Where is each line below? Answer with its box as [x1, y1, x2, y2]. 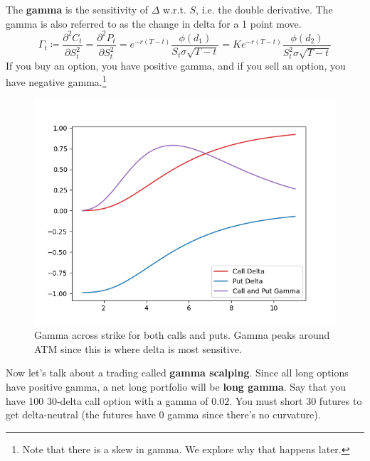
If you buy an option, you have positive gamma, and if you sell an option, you [6, 58, 346, 72]
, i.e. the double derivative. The [196, 2, 333, 16]
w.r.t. [163, 2, 186, 16]
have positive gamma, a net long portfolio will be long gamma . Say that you [6, 379, 346, 394]
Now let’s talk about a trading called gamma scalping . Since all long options [6, 365, 349, 380]
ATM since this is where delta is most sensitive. [34, 341, 242, 356]
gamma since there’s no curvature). [167, 407, 321, 422]
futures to [319, 393, 362, 408]
